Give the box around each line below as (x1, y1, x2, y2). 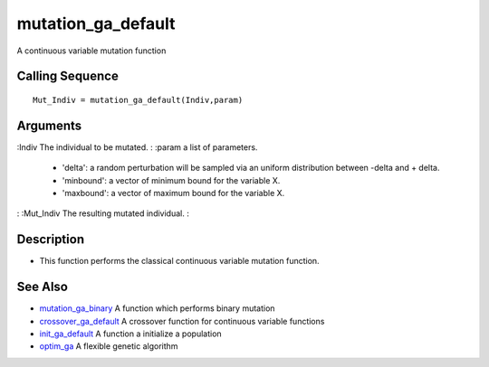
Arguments (16, 118, 82, 133)
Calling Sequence (16, 69, 120, 84)
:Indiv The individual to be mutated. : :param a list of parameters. (16, 141, 258, 153)
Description (16, 231, 85, 248)
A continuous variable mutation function (16, 45, 167, 56)
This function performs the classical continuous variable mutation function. (39, 256, 321, 267)
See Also (16, 279, 68, 295)
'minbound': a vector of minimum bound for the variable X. (62, 174, 281, 185)
